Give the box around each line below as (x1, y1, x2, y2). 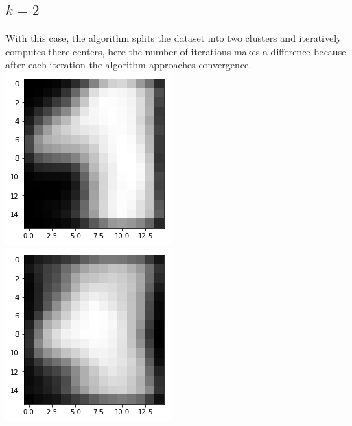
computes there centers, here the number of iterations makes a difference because (5, 44, 347, 58)
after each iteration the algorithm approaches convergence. (5, 58, 252, 72)
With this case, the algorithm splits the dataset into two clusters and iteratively (5, 31, 342, 45)
